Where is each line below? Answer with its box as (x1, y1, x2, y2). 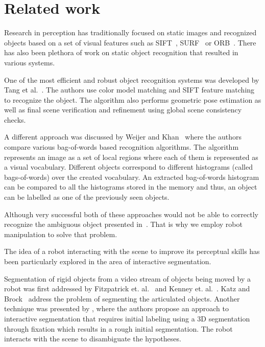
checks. (4, 114, 26, 125)
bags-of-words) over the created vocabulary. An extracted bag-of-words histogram (4, 171, 259, 182)
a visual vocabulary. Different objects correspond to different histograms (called (4, 161, 253, 172)
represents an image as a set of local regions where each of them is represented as (4, 151, 258, 162)
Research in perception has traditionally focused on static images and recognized (4, 27, 257, 38)
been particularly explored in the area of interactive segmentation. (4, 256, 211, 266)
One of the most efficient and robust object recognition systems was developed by (4, 74, 259, 85)
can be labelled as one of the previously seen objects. (4, 192, 170, 202)
